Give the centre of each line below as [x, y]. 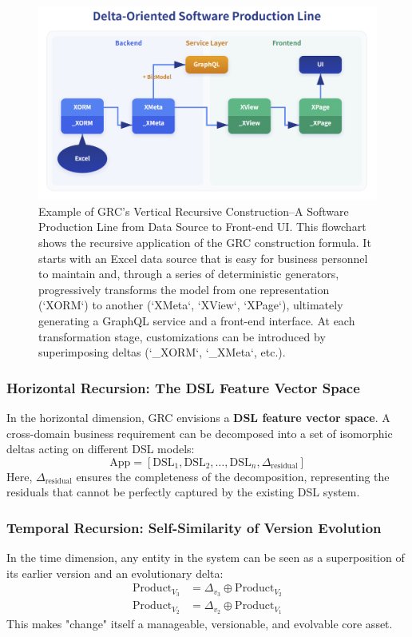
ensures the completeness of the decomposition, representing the [233, 476]
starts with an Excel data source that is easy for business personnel [203, 258]
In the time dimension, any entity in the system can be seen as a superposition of [206, 557]
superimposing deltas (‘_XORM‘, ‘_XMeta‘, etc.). [162, 352]
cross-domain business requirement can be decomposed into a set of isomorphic [200, 433]
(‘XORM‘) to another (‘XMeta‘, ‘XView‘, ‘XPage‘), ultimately [191, 305]
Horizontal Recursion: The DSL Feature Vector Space [183, 387]
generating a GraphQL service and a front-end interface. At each [197, 320]
